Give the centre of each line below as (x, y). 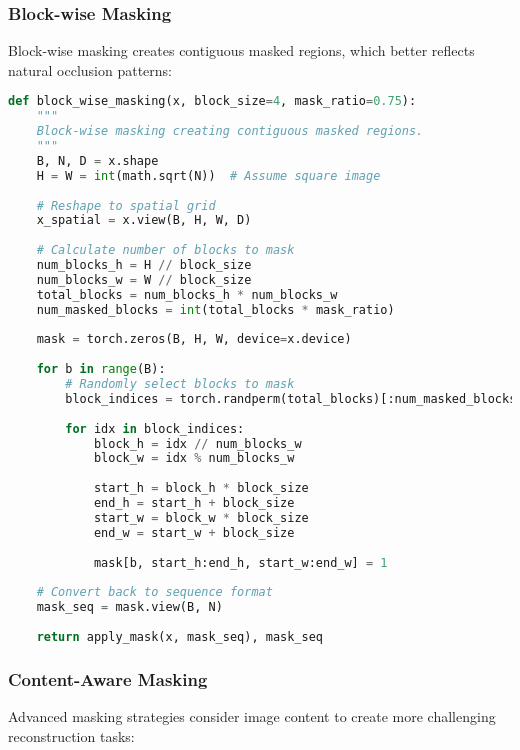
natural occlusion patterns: (90, 69)
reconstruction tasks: (71, 735)
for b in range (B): (101, 369)
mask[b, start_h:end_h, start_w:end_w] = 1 (240, 562)
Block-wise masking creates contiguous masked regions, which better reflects (241, 50)
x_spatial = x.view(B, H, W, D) (144, 220)
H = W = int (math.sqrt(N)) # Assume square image (208, 175)
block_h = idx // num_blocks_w (197, 443)
